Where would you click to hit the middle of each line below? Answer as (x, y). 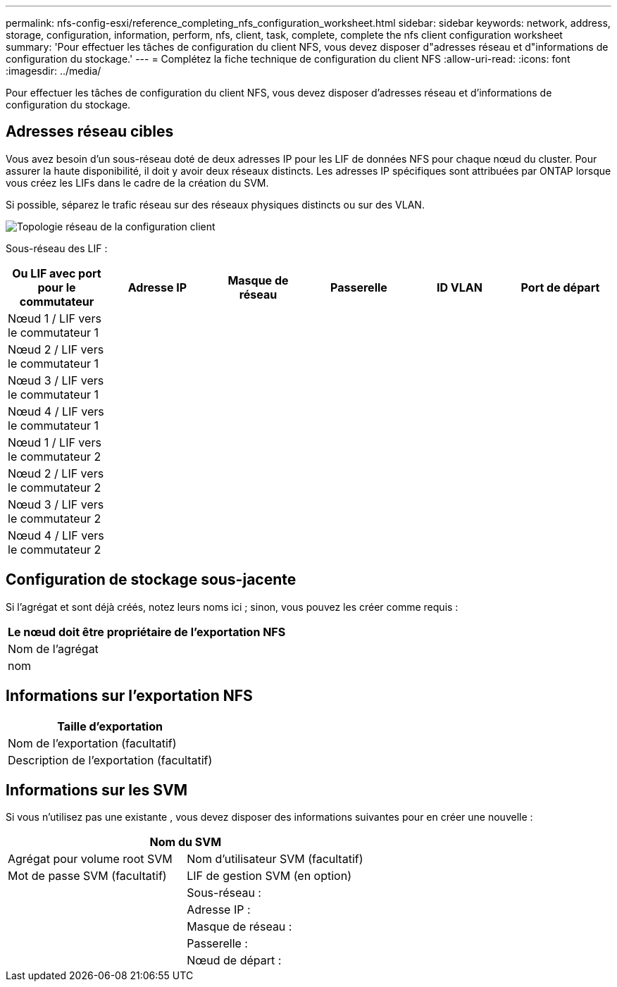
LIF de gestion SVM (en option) (269, 876)
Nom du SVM (186, 842)
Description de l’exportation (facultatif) (110, 760)
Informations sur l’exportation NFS (129, 696)
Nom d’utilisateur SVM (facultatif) (275, 859)
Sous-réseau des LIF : (57, 248)
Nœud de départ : (234, 961)
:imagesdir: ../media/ (54, 71)
